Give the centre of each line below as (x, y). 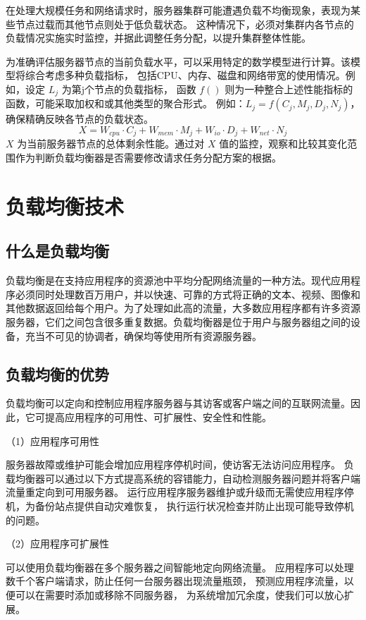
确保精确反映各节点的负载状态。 (80, 119)
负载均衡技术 (65, 206)
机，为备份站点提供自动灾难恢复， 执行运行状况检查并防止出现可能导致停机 (180, 505)
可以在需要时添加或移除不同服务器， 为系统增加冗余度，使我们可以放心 (179, 594)
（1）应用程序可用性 (52, 440)
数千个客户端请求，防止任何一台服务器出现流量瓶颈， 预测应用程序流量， (175, 581)
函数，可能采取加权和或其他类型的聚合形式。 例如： (126, 103)
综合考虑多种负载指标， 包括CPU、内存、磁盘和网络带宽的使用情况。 (185, 75)
